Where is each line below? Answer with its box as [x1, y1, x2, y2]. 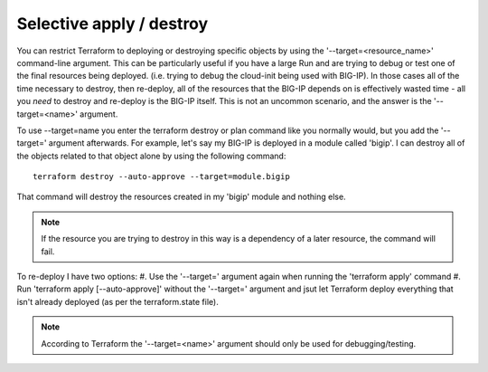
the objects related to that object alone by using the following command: [16, 150, 286, 161]
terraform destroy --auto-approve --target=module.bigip [33, 172, 291, 182]
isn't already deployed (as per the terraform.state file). [16, 296, 219, 307]
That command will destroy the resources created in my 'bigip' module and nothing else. [16, 191, 347, 203]
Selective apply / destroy [16, 14, 209, 33]
